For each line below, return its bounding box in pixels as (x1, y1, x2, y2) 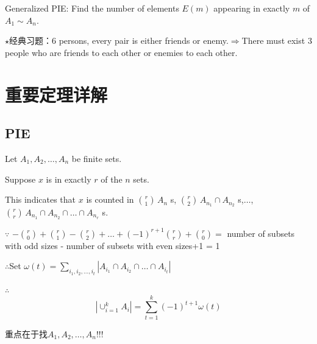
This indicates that (5, 193, 76, 206)
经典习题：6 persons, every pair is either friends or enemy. (9, 34, 229, 47)
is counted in (86, 193, 134, 206)
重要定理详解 (5, 82, 108, 107)
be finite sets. (71, 152, 122, 164)
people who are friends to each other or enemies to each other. (5, 46, 238, 58)
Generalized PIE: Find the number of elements (5, 2, 179, 14)
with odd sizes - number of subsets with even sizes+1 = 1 (5, 239, 220, 251)
